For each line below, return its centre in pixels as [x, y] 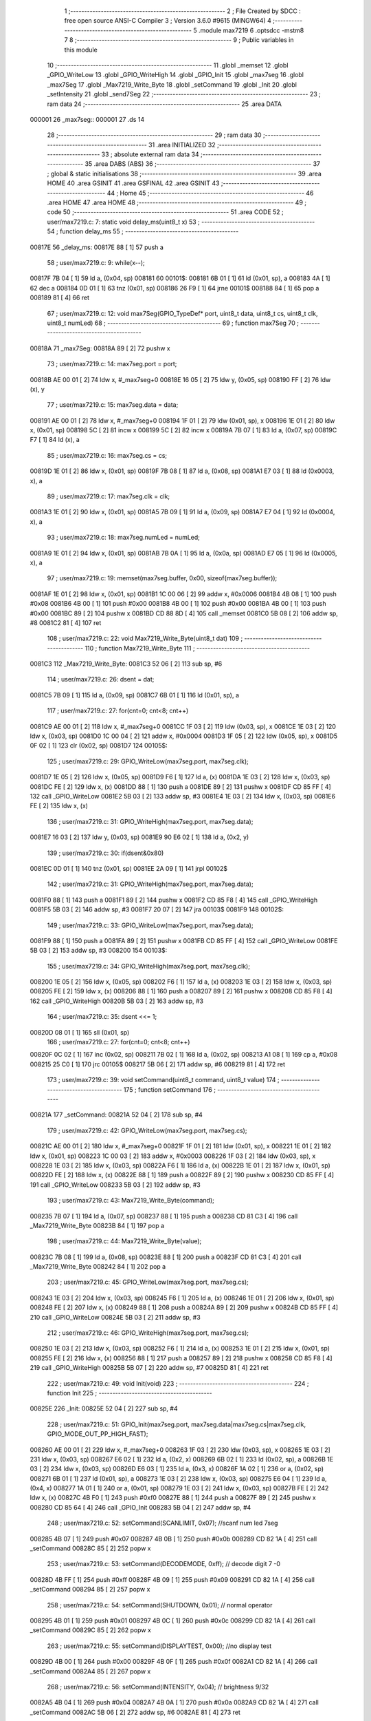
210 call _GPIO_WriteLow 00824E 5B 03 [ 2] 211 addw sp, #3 [115, 1317]
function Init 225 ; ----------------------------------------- [130, 1393]
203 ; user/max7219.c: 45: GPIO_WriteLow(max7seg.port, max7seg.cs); [148, 1282]
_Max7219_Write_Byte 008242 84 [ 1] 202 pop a [98, 1267]
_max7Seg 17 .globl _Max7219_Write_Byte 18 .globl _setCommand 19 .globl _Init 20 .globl [172, 84]
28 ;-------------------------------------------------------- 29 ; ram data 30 [154, 135]
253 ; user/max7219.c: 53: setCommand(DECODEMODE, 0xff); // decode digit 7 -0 [164, 1564]
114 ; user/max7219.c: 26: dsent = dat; [101, 679]
